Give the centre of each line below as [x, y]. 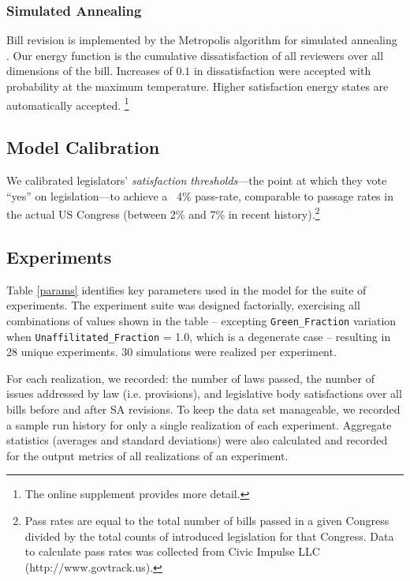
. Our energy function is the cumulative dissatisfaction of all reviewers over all [195, 55]
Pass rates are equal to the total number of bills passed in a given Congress [207, 520]
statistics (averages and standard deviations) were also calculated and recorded [197, 440]
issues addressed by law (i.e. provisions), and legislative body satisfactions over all [204, 394]
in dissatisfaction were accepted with [282, 71]
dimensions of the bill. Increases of [89, 71]
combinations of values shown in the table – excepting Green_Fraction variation [201, 320]
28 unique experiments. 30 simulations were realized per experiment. [171, 352]
